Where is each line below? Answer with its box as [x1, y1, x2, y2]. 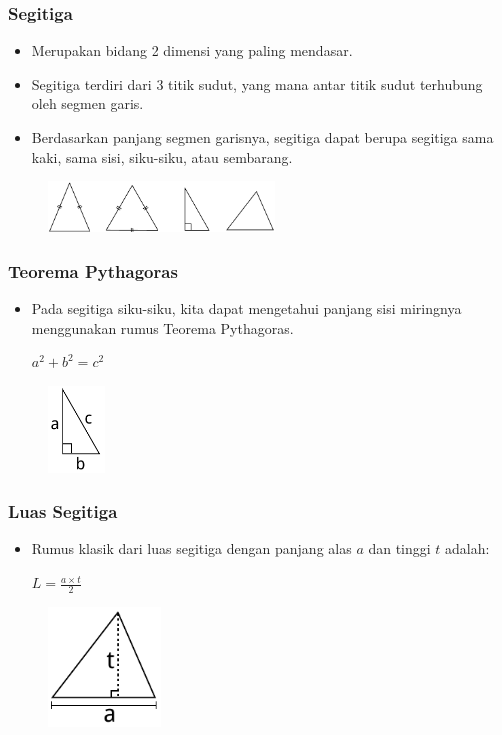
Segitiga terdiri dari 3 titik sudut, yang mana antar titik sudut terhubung [31, 73, 483, 94]
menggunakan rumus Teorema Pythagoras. [31, 317, 294, 338]
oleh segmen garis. [31, 93, 144, 114]
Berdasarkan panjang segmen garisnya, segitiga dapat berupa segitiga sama [31, 127, 494, 147]
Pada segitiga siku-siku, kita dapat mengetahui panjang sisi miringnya [31, 297, 462, 318]
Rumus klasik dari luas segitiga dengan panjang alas [31, 538, 352, 559]
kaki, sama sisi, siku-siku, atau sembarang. [31, 146, 293, 167]
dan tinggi [368, 538, 431, 559]
